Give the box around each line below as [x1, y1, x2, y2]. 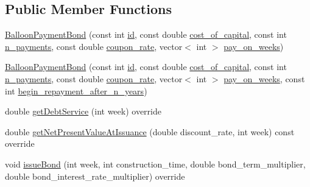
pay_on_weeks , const [224, 72, 305, 85]
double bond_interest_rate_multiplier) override [5, 169, 185, 182]
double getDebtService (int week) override [5, 105, 161, 118]
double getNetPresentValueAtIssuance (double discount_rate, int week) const [5, 125, 295, 138]
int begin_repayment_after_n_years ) [5, 84, 147, 97]
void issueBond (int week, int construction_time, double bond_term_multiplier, [5, 157, 306, 170]
